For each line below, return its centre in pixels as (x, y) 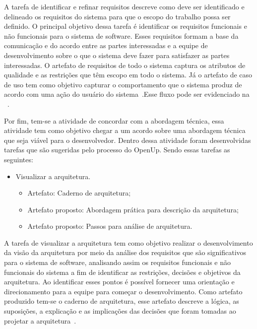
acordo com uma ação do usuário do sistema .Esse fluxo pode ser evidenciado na (127, 94)
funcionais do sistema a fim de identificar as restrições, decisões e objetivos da (122, 272)
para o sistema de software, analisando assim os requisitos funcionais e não (118, 262)
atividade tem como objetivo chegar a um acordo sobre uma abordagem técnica (125, 130)
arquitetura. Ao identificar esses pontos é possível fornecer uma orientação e (119, 282)
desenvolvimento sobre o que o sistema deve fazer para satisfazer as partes (117, 55)
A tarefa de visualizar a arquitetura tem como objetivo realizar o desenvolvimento (128, 242)
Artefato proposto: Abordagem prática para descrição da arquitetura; (133, 209)
